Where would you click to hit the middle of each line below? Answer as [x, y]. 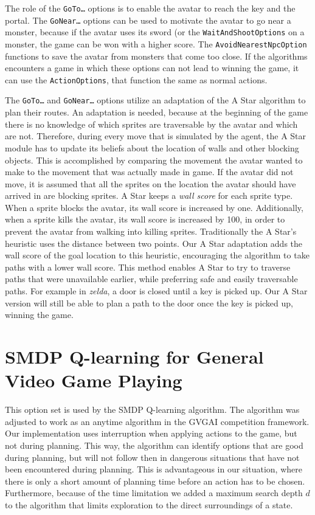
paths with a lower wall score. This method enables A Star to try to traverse [148, 267]
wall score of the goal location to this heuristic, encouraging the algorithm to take [157, 255]
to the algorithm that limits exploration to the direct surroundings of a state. [149, 504]
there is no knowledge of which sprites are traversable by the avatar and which [151, 124]
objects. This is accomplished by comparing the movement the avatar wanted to [154, 160]
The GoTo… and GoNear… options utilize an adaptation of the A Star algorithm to [155, 100]
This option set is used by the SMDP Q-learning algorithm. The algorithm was [152, 410]
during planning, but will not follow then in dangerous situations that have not [152, 457]
